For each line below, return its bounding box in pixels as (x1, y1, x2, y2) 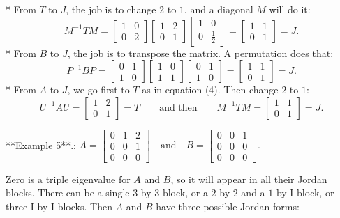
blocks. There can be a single (6, 185, 130, 200)
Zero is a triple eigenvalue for (6, 171, 131, 186)
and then (159, 102, 198, 113)
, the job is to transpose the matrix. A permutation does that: (67, 45, 334, 60)
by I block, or (276, 185, 334, 200)
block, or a (162, 185, 208, 200)
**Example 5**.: (6, 137, 76, 152)
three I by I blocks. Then (6, 199, 112, 214)
